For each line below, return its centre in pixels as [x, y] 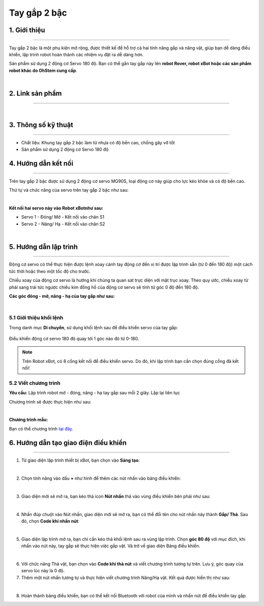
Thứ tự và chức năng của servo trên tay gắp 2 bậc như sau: [69, 190]
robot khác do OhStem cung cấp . [43, 70]
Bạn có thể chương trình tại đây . [41, 428]
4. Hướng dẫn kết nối [41, 164]
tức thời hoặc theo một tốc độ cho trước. [50, 271]
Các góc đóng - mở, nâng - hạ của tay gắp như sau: [62, 296]
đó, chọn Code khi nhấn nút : [50, 521]
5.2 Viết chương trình [35, 383]
